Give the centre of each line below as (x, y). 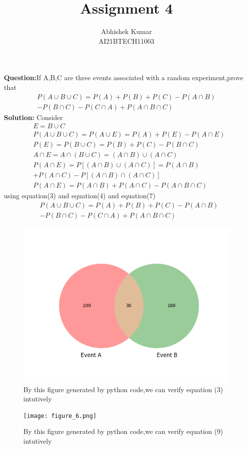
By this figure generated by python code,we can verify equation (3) (123, 389)
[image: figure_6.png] (60, 416)
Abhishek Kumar (126, 31)
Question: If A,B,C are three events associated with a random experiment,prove (124, 78)
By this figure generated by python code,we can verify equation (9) (123, 431)
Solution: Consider (34, 117)
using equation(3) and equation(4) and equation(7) (80, 196)
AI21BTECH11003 (126, 41)
